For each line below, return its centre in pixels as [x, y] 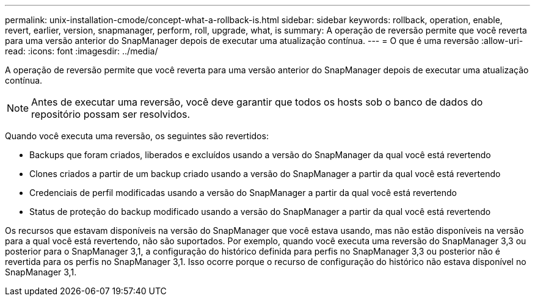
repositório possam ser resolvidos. [111, 114]
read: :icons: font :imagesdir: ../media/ [82, 51]
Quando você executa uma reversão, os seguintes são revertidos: [137, 136]
